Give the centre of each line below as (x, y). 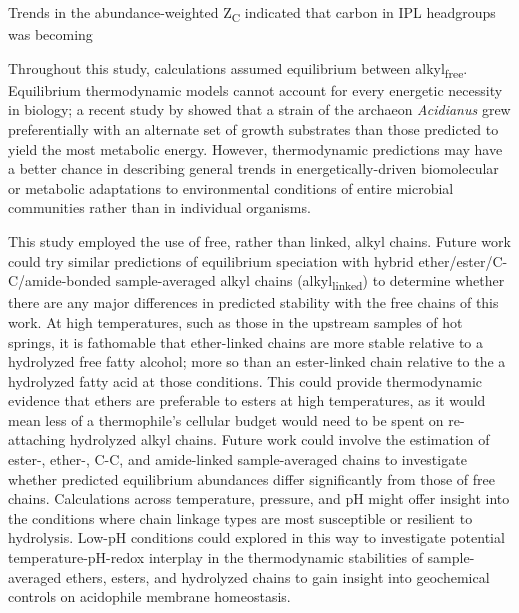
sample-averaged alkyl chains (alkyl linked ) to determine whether (310, 281)
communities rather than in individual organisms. (159, 207)
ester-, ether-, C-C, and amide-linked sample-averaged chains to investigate (237, 459)
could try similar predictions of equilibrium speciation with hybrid (211, 260)
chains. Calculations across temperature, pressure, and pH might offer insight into (259, 498)
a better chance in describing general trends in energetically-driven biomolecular (253, 168)
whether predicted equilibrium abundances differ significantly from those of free (252, 478)
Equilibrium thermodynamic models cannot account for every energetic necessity (255, 89)
